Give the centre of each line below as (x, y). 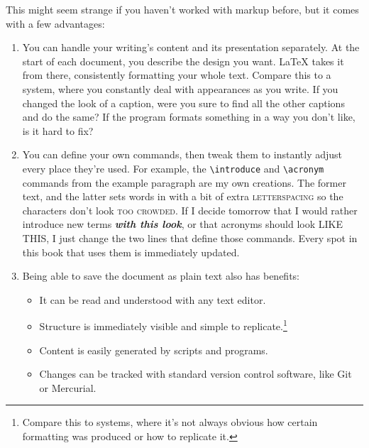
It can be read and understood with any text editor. (153, 299)
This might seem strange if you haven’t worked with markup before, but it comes (182, 9)
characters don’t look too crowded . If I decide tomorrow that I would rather (190, 210)
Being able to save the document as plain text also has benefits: (161, 276)
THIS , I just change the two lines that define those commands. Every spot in (190, 237)
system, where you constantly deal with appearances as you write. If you (180, 88)
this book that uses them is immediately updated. (131, 252)
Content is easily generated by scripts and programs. (154, 350)
